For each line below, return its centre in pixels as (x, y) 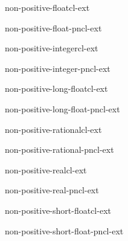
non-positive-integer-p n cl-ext (58, 68)
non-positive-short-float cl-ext (58, 210)
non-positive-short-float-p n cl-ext (64, 230)
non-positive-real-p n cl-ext (52, 190)
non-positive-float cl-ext (47, 7)
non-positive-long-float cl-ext (56, 88)
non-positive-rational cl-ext (53, 129)
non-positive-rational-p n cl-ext (59, 149)
